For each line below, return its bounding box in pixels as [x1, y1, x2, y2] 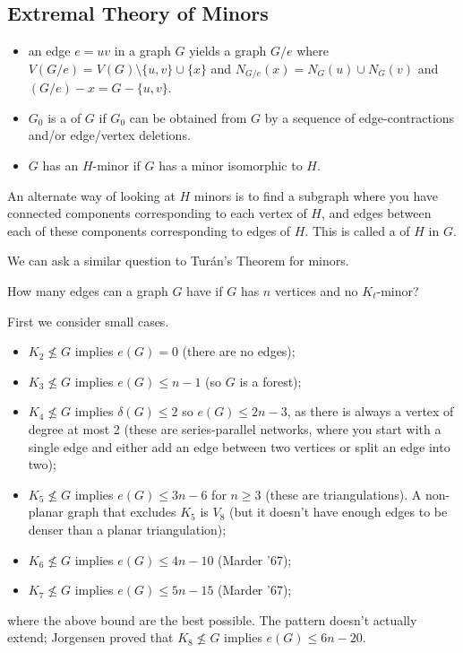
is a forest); [239, 371, 302, 390]
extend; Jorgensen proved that [7, 628, 174, 647]
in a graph [114, 41, 171, 60]
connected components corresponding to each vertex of [7, 204, 307, 222]
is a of [47, 108, 81, 126]
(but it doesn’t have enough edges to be [228, 502, 448, 521]
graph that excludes [67, 502, 176, 521]
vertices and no [274, 282, 358, 300]
